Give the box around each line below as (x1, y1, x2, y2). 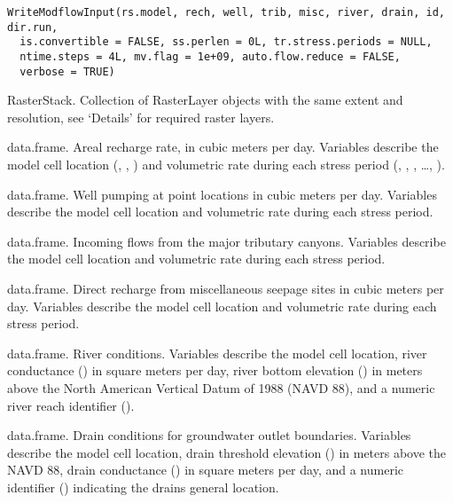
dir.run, (7, 20, 59, 34)
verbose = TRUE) (20, 65, 115, 78)
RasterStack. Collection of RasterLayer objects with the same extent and (7, 90, 403, 109)
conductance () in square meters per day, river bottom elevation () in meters (7, 361, 423, 380)
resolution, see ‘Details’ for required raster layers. (7, 107, 275, 126)
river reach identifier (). (7, 396, 135, 414)
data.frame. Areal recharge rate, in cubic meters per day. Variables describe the (7, 138, 439, 156)
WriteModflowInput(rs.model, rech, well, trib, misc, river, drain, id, (7, 6, 445, 19)
